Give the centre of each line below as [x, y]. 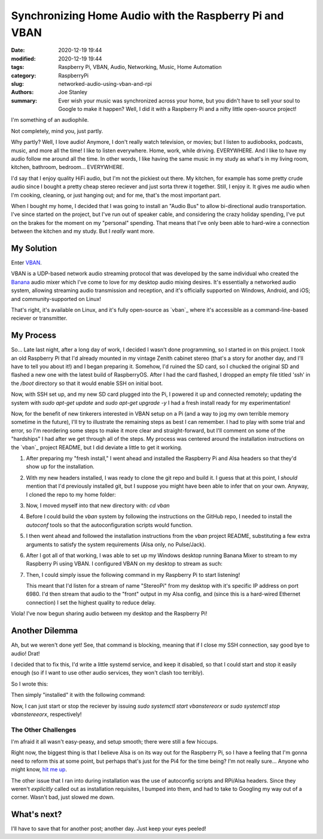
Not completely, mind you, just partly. [57, 131]
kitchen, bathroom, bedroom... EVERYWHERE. [68, 167]
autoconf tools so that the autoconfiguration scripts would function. [109, 525]
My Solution [34, 248]
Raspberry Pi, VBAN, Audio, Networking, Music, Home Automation [140, 67]
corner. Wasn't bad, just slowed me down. [63, 797]
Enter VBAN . [26, 263]
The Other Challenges [44, 730]
